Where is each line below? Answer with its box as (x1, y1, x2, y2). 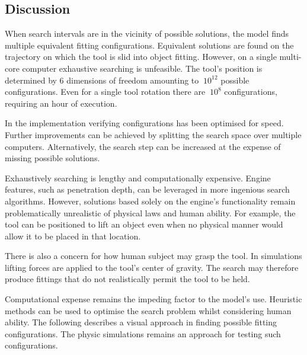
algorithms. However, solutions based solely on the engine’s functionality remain (5, 194, 296, 207)
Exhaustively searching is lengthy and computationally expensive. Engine (5, 171, 271, 184)
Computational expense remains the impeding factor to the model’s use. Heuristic (5, 293, 302, 305)
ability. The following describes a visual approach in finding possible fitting (5, 316, 277, 328)
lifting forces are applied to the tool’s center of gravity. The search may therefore (5, 261, 299, 273)
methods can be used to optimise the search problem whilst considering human (5, 304, 292, 316)
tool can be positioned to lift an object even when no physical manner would (5, 218, 283, 231)
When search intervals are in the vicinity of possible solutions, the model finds (5, 27, 289, 40)
